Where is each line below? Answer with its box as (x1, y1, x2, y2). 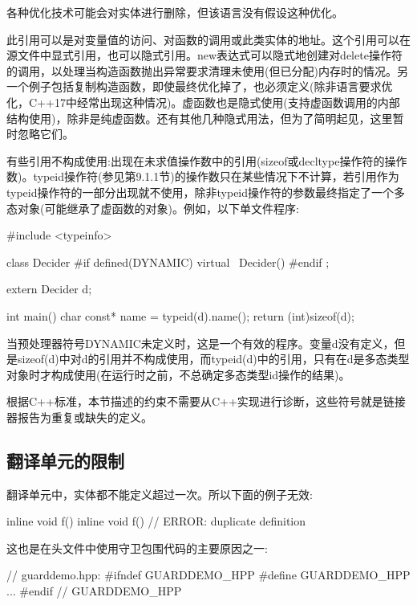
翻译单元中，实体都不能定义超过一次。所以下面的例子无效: (6, 485, 313, 502)
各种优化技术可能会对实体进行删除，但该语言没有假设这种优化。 (6, 4, 343, 20)
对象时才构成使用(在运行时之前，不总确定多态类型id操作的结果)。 (6, 366, 350, 382)
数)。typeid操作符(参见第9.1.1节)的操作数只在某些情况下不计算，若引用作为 (6, 168, 399, 185)
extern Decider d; (6, 280, 92, 297)
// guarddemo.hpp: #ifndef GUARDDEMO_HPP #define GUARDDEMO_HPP (6, 566, 411, 583)
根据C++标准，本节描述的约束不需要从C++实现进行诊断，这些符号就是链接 (6, 393, 406, 410)
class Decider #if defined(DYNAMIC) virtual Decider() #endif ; (6, 253, 330, 270)
